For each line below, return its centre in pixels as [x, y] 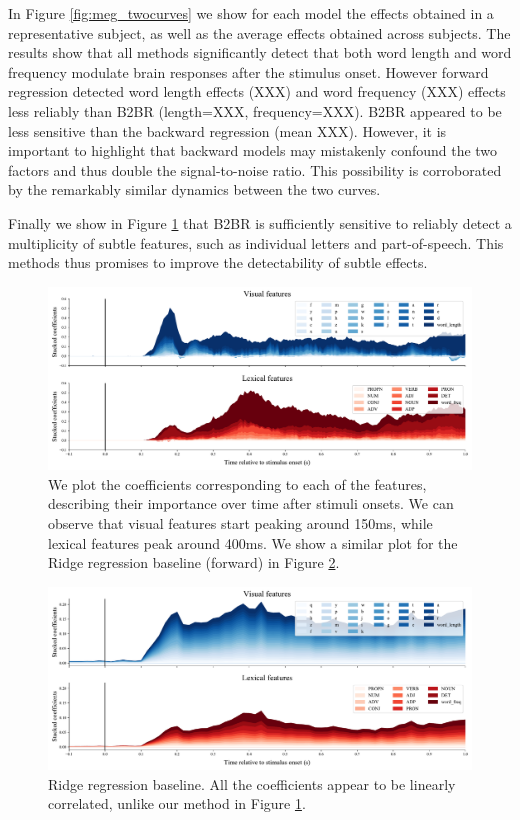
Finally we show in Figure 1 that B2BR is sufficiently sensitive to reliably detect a [260, 222]
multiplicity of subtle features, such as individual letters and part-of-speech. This [256, 242]
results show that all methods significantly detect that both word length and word [260, 52]
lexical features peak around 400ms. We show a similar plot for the [253, 542]
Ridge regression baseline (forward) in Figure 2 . [194, 562]
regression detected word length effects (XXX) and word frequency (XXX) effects [257, 91]
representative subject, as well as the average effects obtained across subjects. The [259, 32]
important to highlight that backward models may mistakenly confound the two [253, 150]
